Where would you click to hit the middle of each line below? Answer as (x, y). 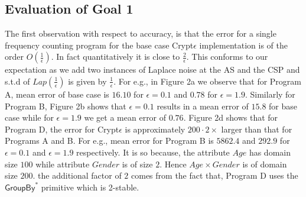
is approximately (155, 129)
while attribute (63, 164)
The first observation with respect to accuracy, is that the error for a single (141, 33)
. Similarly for (270, 94)
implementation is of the (244, 45)
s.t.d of (17, 81)
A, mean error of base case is (57, 94)
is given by (87, 81)
